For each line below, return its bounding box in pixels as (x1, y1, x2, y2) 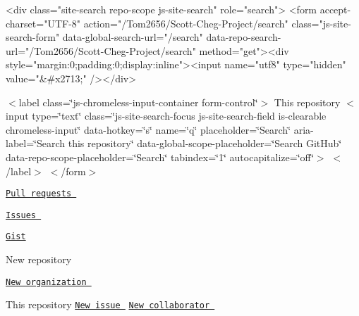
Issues (6, 210, 36, 220)
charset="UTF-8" (6, 15, 81, 30)
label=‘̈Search (6, 136, 66, 151)
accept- (320, 2, 351, 16)
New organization (6, 277, 87, 287)
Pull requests (6, 189, 72, 199)
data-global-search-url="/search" (62, 30, 203, 44)
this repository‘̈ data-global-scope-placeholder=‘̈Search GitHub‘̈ (68, 136, 342, 151)
